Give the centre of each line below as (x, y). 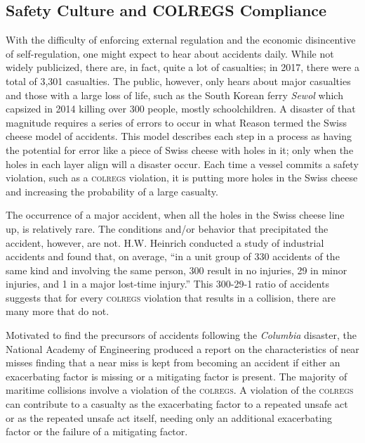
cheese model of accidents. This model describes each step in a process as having (179, 136)
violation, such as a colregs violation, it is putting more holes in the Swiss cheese (182, 178)
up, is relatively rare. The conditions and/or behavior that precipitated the (167, 228)
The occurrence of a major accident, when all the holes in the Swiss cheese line (175, 215)
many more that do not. (58, 311)
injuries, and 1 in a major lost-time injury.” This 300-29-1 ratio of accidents (167, 284)
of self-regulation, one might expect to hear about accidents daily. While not (170, 53)
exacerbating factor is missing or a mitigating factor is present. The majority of (177, 376)
